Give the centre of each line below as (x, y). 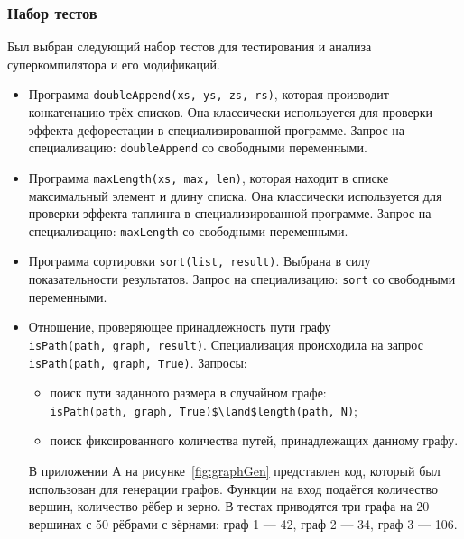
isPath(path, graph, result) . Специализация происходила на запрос (226, 344)
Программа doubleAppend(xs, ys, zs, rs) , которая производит (209, 94)
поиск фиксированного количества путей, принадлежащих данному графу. (254, 440)
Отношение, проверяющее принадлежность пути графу (180, 327)
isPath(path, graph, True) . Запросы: (138, 362)
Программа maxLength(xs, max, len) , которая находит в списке (209, 177)
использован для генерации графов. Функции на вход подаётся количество (233, 488)
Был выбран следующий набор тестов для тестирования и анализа (190, 46)
